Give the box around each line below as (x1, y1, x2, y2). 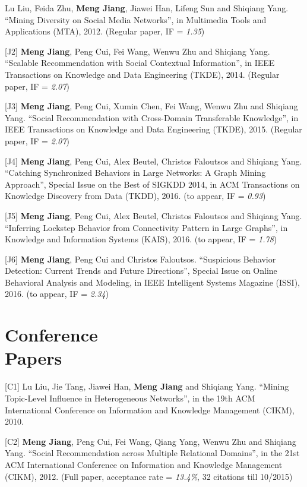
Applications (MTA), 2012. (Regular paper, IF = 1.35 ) (5, 25, 205, 37)
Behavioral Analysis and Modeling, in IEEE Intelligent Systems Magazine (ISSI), (5, 276, 300, 288)
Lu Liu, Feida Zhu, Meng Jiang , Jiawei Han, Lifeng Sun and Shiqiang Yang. (5, 2, 289, 14)
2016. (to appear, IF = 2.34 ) (5, 287, 109, 300)
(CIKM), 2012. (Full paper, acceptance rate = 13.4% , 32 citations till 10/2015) (5, 470, 293, 482)
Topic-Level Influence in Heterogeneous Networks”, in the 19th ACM (5, 391, 255, 404)
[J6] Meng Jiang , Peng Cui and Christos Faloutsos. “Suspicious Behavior (5, 252, 276, 265)
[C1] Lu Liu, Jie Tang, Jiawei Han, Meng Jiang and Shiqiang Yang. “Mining (5, 380, 289, 393)
